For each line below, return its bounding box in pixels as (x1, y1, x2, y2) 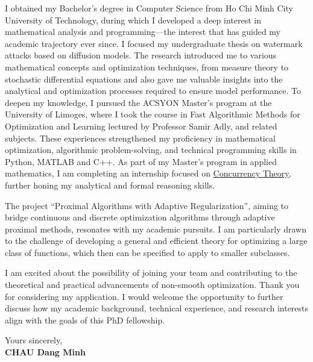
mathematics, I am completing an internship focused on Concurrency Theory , (5, 167, 291, 179)
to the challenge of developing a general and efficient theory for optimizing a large (5, 234, 308, 247)
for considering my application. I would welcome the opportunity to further (5, 290, 283, 302)
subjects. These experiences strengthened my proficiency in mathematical (5, 131, 276, 144)
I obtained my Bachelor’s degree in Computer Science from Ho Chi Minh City (5, 2, 293, 14)
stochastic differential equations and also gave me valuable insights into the (5, 72, 283, 85)
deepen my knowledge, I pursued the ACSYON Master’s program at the (5, 96, 272, 108)
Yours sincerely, (5, 334, 63, 346)
